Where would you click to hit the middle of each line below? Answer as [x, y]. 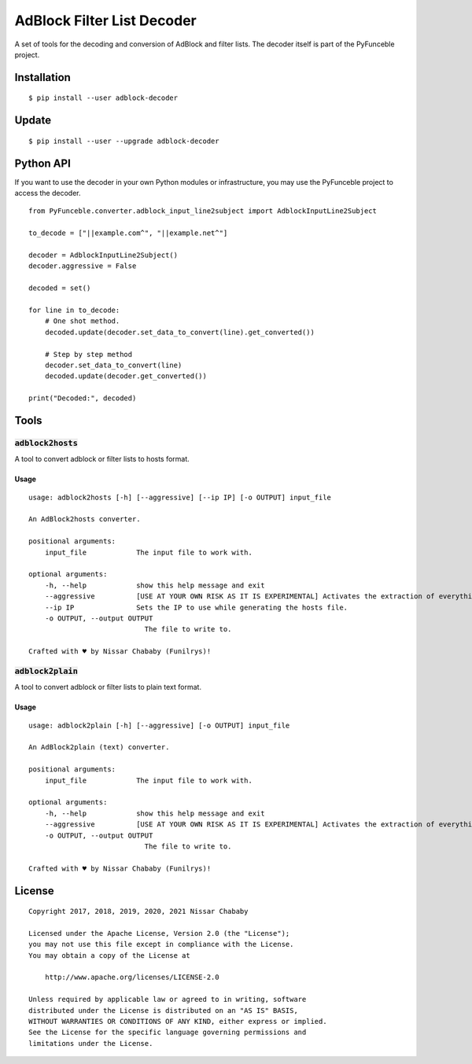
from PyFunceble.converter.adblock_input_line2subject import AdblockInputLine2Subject [203, 211]
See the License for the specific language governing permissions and [168, 1033]
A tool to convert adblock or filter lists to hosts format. [102, 459]
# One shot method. [82, 321]
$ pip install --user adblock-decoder [103, 98]
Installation [42, 77]
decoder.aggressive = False [83, 266]
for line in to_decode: [74, 310]
